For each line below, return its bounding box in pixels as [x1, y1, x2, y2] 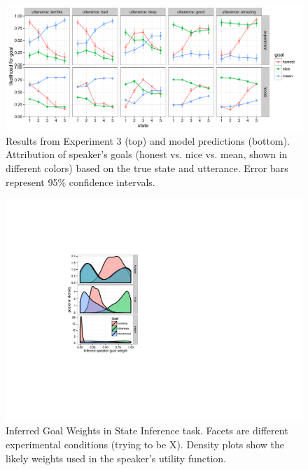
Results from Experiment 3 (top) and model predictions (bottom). [6, 133, 290, 148]
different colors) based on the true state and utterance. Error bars [6, 161, 288, 176]
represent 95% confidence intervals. [6, 174, 155, 189]
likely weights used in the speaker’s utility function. [6, 450, 226, 465]
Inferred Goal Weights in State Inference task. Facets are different [6, 423, 288, 438]
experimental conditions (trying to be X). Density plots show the [6, 437, 285, 452]
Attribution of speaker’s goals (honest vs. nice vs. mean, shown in [6, 147, 288, 162]
